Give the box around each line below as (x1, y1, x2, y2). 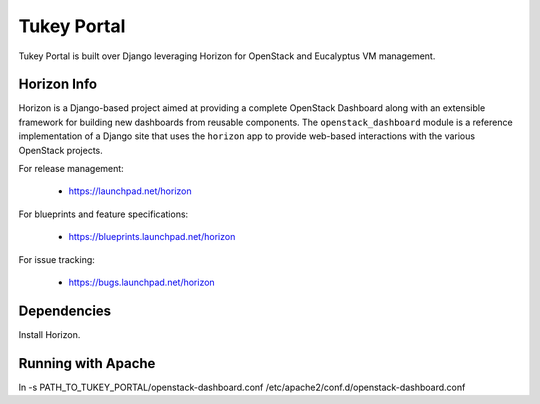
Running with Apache (18, 355, 156, 372)
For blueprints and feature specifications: (18, 208, 189, 220)
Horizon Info (18, 76, 98, 93)
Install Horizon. (18, 328, 81, 340)
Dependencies (18, 302, 112, 319)
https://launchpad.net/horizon (68, 185, 192, 197)
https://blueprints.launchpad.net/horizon (68, 231, 236, 243)
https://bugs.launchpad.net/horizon (68, 276, 215, 288)
